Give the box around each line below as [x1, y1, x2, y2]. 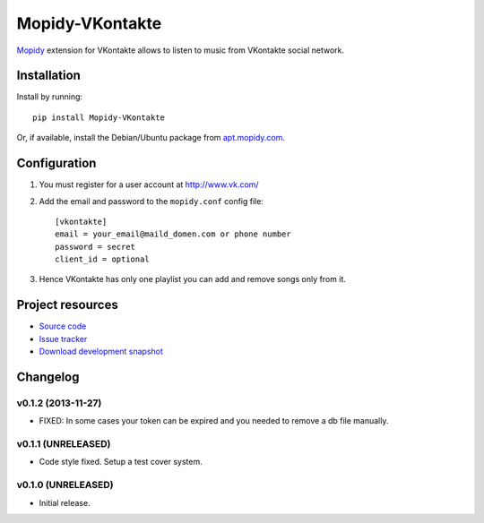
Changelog [16, 369, 80, 384]
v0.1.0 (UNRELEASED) [16, 479, 114, 492]
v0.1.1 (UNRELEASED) [16, 438, 111, 450]
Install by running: [16, 91, 83, 102]
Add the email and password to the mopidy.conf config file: [39, 195, 264, 206]
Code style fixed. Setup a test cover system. [39, 457, 203, 467]
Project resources [16, 297, 118, 313]
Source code [39, 321, 87, 331]
